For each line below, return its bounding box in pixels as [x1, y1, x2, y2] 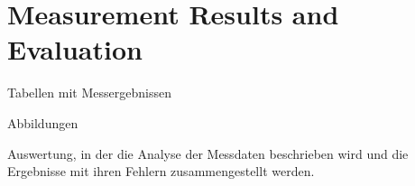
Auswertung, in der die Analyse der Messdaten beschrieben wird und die [7, 144, 409, 163]
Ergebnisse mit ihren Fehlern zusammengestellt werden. [7, 162, 315, 181]
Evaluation [7, 31, 143, 68]
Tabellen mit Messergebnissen [7, 83, 171, 102]
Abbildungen [7, 113, 78, 132]
